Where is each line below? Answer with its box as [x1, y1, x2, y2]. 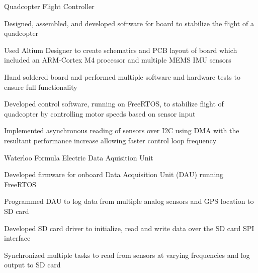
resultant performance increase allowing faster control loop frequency [4, 135, 217, 145]
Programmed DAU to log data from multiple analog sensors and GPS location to [4, 196, 254, 206]
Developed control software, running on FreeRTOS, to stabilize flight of [4, 98, 224, 109]
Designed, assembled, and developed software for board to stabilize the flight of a [4, 18, 254, 28]
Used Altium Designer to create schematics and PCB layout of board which [4, 44, 237, 55]
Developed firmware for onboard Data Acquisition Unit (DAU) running [4, 169, 224, 180]
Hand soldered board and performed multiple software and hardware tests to [4, 71, 240, 82]
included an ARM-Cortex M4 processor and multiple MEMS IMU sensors [4, 54, 231, 65]
